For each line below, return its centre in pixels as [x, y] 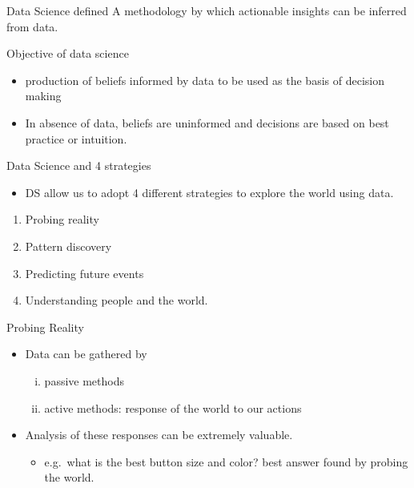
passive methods [84, 380]
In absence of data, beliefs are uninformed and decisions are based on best [207, 122]
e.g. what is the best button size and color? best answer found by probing [226, 461]
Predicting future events [84, 273]
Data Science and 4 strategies [79, 165]
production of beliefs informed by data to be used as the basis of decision [205, 80]
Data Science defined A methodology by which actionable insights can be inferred [207, 10]
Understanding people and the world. [117, 300]
